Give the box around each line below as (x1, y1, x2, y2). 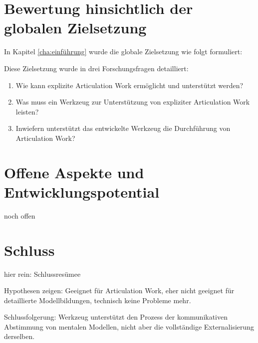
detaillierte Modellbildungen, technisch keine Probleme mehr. (4, 295, 191, 305)
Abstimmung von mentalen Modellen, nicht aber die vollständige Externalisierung (4, 321, 255, 332)
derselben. (4, 331, 35, 342)
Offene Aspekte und (4, 162, 144, 182)
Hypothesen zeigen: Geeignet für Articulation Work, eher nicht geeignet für (4, 285, 235, 296)
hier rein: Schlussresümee (4, 268, 81, 279)
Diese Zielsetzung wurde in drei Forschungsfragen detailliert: (4, 63, 189, 73)
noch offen (4, 210, 35, 221)
